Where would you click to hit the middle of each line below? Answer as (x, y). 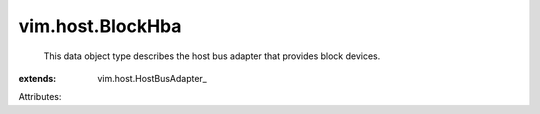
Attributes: (40, 97)
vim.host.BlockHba (100, 26)
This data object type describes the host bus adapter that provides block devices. (212, 56)
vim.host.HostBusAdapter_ (152, 78)
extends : (37, 78)
